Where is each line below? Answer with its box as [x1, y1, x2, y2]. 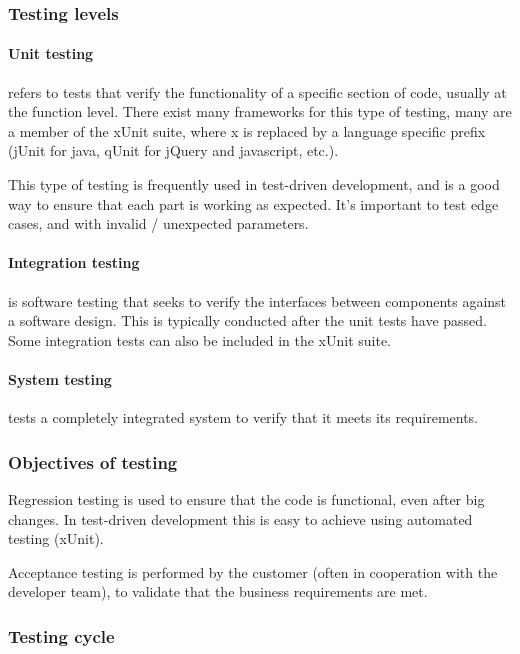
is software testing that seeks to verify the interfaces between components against [8, 290, 507, 311]
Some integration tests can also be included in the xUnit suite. [8, 329, 392, 350]
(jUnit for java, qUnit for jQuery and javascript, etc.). [8, 140, 339, 161]
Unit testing [8, 43, 94, 64]
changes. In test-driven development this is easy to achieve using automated [8, 508, 473, 529]
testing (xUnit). [8, 528, 104, 549]
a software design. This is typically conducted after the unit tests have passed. [8, 310, 487, 331]
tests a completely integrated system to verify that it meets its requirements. [8, 407, 479, 428]
